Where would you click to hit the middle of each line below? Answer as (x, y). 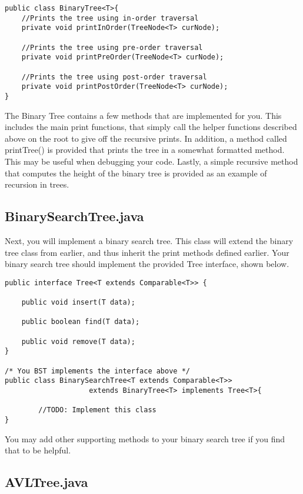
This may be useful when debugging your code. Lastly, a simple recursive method (151, 161)
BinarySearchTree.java (74, 216)
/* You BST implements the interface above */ (97, 371)
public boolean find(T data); (81, 322)
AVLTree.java (46, 482)
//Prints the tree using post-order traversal (114, 77)
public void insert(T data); (78, 303)
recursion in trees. (37, 184)
